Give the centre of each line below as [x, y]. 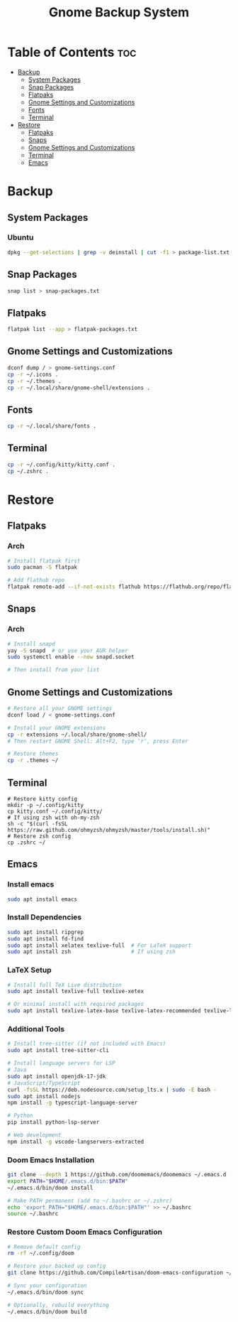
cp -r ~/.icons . [33, 374]
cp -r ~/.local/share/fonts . [52, 426]
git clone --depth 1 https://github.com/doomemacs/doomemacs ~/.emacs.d [117, 1175]
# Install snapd [31, 644]
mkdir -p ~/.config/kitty [45, 805]
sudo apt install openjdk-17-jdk [57, 1076]
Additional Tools [36, 1029]
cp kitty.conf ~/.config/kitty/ [55, 811]
